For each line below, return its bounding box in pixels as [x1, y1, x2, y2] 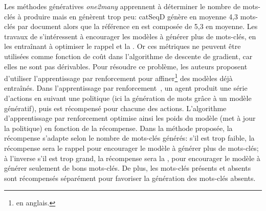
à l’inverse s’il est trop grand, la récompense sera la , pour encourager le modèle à [4, 152, 260, 163]
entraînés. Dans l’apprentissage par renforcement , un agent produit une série [4, 83, 248, 93]
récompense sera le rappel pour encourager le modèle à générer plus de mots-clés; [4, 142, 259, 153]
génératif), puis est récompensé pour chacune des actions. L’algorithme [4, 102, 227, 113]
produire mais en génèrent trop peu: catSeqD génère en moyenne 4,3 [24, 11, 238, 21]
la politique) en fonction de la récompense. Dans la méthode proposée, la [4, 122, 233, 133]
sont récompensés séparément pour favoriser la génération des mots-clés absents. [4, 172, 256, 183]
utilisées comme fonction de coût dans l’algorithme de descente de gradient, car [4, 50, 253, 61]
